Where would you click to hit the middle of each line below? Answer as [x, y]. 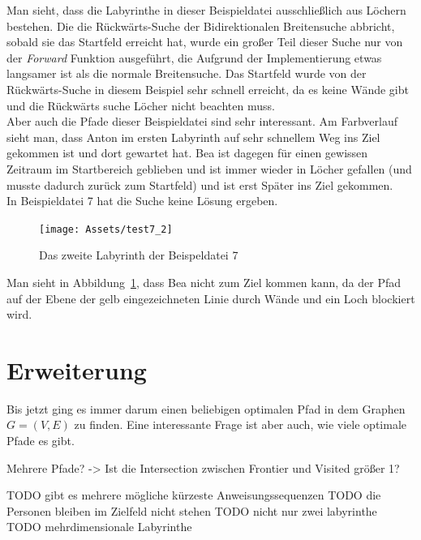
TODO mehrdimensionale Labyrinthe [99, 527]
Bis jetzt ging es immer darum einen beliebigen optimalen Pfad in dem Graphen [206, 408]
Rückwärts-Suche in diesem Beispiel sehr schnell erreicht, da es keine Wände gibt [208, 89]
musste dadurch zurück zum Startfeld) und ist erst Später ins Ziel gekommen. [200, 184]
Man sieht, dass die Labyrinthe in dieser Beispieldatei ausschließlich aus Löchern [206, 10]
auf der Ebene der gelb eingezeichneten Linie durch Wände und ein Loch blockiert [211, 298]
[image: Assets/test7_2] [106, 229]
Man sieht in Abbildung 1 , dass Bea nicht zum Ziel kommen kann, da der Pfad [204, 282]
